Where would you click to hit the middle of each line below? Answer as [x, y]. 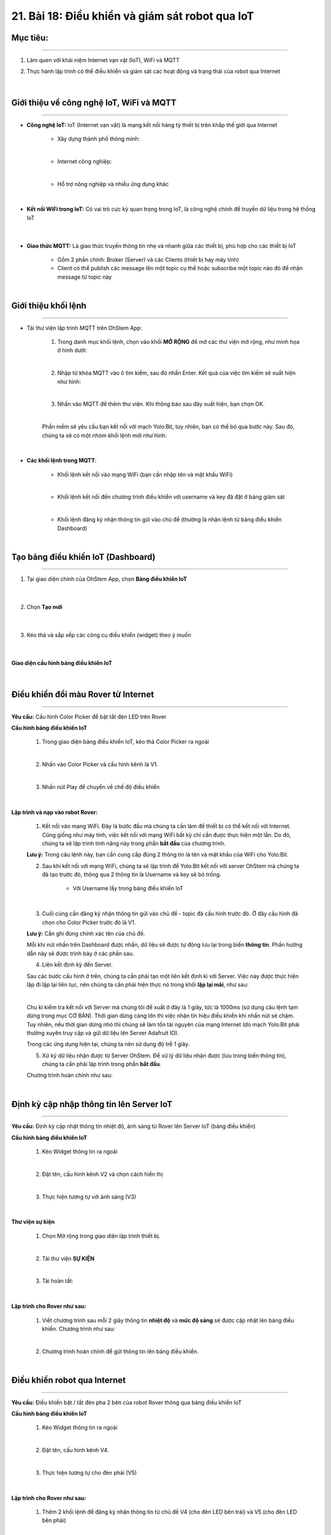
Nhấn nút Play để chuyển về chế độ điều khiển [101, 787]
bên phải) [54, 1520]
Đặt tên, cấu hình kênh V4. [75, 1450]
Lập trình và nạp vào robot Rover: [55, 812]
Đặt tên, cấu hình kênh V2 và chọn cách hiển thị [103, 1174]
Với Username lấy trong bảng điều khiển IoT [128, 888]
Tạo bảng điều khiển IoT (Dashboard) [83, 557]
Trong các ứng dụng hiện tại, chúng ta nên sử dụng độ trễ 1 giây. [108, 1044]
